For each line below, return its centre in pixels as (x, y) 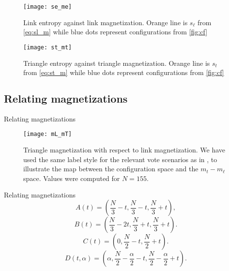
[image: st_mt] (48, 47)
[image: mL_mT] (48, 134)
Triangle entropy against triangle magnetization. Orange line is (117, 63)
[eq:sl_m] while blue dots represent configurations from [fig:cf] (115, 32)
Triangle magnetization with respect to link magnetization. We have (124, 150)
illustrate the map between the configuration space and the (111, 169)
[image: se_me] (48, 7)
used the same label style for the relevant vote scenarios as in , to (120, 159)
